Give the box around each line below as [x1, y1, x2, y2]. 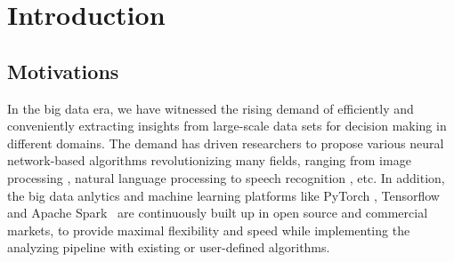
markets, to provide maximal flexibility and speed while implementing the [7, 220, 410, 239]
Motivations [7, 57, 119, 84]
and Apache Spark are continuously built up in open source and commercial [7, 203, 428, 222]
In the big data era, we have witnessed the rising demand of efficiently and [7, 99, 414, 117]
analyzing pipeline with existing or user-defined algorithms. [7, 238, 330, 257]
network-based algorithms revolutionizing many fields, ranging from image [7, 151, 411, 170]
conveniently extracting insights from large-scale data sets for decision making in [7, 116, 447, 135]
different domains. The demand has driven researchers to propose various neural [7, 133, 444, 152]
